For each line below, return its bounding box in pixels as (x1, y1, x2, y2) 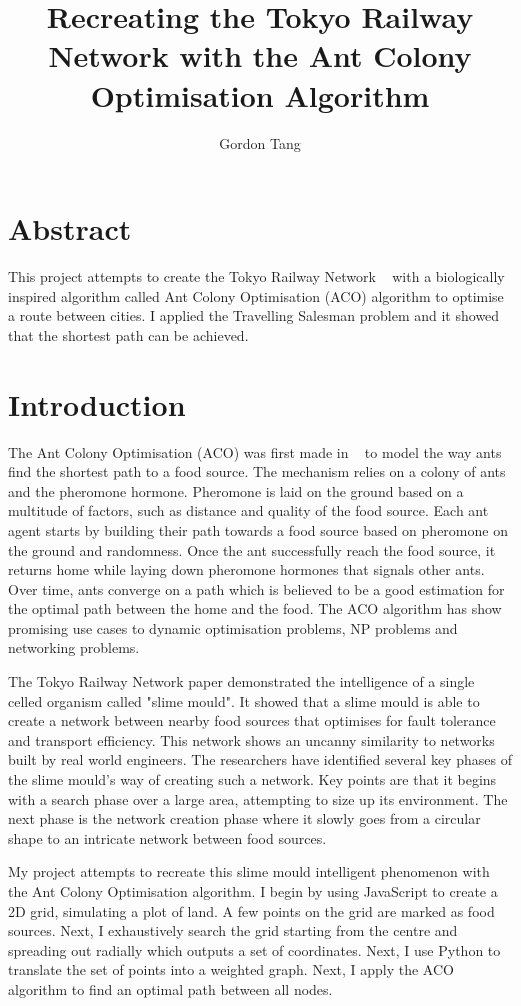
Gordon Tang (219, 132, 301, 153)
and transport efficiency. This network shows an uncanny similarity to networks (8, 729, 495, 750)
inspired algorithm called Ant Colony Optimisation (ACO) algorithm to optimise (8, 285, 504, 306)
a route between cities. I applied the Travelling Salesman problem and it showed (8, 305, 500, 326)
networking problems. (8, 637, 140, 658)
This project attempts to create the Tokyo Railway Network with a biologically (8, 266, 505, 287)
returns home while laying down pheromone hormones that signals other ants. (8, 559, 485, 580)
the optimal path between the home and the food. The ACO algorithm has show (8, 598, 502, 619)
